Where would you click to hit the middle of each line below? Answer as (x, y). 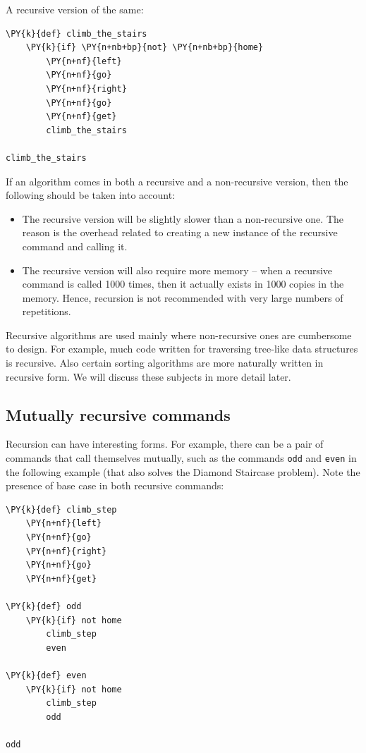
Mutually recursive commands (118, 414)
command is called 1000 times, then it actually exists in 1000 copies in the (183, 284)
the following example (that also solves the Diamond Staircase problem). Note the (183, 471)
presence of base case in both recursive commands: (115, 485)
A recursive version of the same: (75, 9)
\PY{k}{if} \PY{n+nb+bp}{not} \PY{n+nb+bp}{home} (145, 48)
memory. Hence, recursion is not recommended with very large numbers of (183, 297)
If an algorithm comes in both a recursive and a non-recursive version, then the (177, 181)
